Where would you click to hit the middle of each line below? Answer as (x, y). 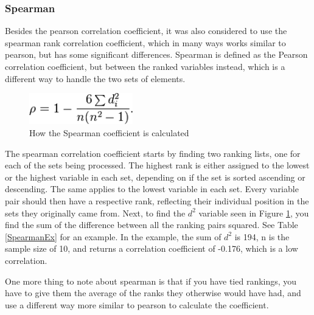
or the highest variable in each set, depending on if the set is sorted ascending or (155, 177)
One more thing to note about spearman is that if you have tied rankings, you (151, 281)
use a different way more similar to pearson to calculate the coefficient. (137, 304)
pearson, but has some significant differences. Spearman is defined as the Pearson (156, 54)
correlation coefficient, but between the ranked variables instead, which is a (145, 66)
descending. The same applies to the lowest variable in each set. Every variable (152, 189)
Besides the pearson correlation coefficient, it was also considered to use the (146, 31)
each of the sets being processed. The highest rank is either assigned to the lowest (157, 165)
